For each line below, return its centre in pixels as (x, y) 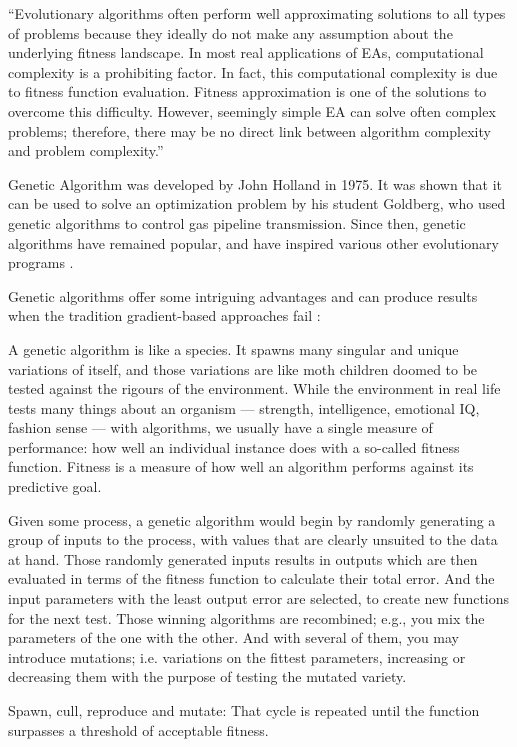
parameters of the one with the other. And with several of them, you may (234, 637)
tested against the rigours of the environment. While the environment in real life (254, 388)
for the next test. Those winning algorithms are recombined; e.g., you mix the (246, 617)
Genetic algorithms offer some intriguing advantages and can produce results (243, 295)
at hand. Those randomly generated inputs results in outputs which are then (243, 558)
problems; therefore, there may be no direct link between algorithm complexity (249, 130)
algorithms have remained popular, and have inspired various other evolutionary (253, 242)
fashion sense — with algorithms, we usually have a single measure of (220, 427)
